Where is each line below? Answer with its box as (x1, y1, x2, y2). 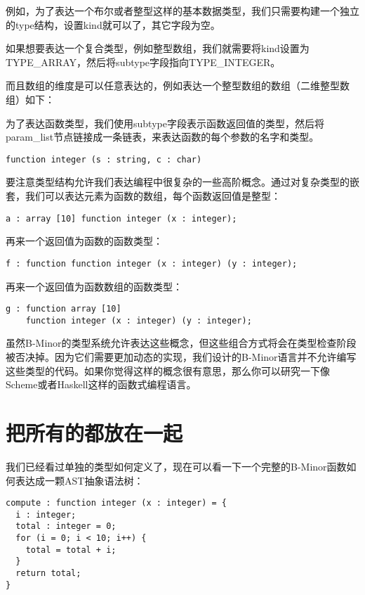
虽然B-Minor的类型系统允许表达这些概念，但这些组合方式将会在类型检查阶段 (6, 335, 357, 350)
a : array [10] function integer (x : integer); (6, 213, 237, 224)
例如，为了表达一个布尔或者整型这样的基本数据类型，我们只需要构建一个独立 (6, 4, 359, 18)
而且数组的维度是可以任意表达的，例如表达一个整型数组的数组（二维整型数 (6, 78, 350, 93)
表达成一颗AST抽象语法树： (15, 473, 144, 487)
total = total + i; (25, 544, 117, 555)
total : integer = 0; (15, 521, 117, 532)
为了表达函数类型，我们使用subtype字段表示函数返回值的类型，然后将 (6, 115, 324, 130)
